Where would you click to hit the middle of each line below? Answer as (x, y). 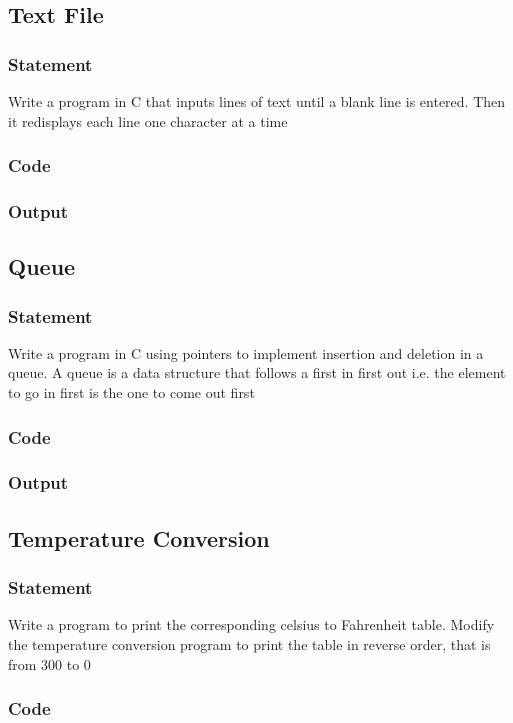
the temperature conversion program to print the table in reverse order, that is (249, 643)
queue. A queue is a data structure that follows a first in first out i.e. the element (257, 372)
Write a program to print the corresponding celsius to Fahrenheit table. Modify (251, 624)
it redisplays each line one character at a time (148, 120)
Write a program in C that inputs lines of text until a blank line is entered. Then (257, 101)
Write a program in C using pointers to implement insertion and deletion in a (246, 352)
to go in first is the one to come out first (131, 392)
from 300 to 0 (49, 663)
